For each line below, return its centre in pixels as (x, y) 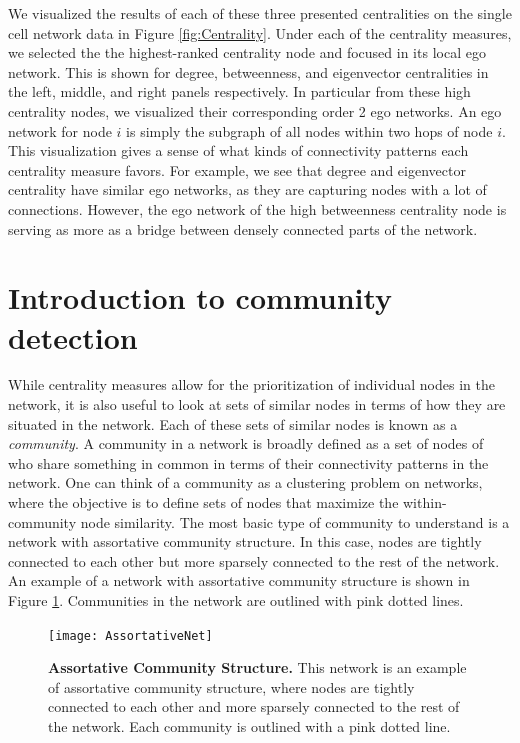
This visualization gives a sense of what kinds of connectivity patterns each (238, 150)
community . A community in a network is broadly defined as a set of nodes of (246, 443)
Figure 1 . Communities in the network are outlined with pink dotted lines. (236, 599)
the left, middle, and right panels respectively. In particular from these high (239, 91)
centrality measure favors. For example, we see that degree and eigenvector (237, 169)
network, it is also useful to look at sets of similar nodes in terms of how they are (257, 404)
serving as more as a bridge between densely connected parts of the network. (243, 228)
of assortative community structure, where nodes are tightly (231, 686)
